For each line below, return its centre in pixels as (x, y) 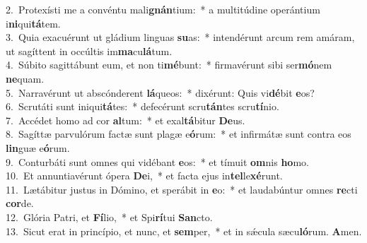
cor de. (20, 203)
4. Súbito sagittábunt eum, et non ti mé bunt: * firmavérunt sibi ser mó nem (169, 65)
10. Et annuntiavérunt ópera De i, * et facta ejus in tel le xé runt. (144, 176)
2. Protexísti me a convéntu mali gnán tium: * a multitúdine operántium (163, 9)
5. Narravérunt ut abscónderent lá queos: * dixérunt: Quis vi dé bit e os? (160, 92)
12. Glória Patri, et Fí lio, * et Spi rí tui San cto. (109, 217)
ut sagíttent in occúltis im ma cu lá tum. (89, 51)
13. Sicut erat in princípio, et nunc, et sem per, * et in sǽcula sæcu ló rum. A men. (184, 231)
